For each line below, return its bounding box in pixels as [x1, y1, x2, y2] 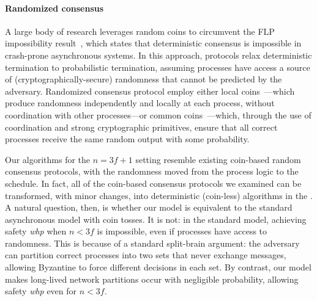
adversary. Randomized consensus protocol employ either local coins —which [5, 84, 295, 97]
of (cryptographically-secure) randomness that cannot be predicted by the [5, 73, 282, 85]
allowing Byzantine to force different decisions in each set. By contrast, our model [5, 261, 311, 274]
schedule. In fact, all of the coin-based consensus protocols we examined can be [5, 176, 302, 189]
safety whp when [5, 225, 67, 238]
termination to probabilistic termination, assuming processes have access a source [5, 60, 310, 73]
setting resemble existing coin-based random [135, 153, 301, 165]
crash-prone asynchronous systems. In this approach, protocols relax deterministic [5, 48, 312, 61]
